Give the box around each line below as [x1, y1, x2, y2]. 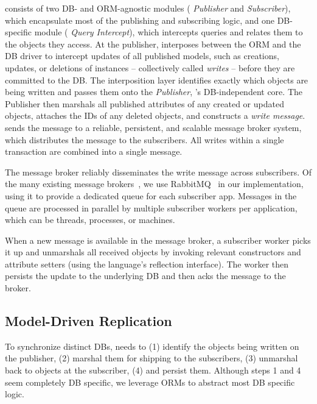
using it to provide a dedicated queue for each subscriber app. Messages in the [5, 189, 297, 202]
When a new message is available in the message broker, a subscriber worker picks [5, 233, 311, 246]
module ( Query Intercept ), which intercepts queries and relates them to [34, 26, 303, 38]
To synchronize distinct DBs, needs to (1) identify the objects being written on [5, 339, 299, 352]
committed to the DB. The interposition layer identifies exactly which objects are [5, 73, 308, 86]
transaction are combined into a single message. [5, 145, 183, 158]
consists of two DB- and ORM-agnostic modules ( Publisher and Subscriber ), [5, 2, 291, 14]
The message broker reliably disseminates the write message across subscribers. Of [5, 165, 312, 178]
